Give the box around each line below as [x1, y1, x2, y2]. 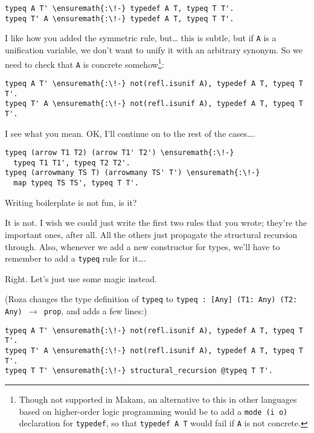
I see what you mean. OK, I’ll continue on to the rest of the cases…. [5, 127, 255, 139]
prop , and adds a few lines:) [43, 305, 147, 317]
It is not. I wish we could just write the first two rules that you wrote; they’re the [5, 216, 307, 229]
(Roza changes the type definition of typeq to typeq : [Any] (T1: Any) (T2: [5, 293, 298, 305]
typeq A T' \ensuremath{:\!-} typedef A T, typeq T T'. [5, 4, 234, 13]
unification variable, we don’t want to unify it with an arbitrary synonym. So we [5, 43, 303, 56]
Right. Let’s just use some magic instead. [5, 272, 157, 285]
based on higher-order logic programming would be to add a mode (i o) [19, 405, 288, 417]
